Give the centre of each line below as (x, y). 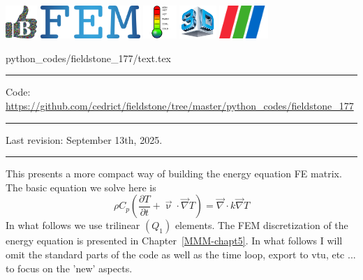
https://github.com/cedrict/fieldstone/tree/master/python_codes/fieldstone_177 (180, 106)
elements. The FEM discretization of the (261, 225)
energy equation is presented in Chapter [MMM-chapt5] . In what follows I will (174, 241)
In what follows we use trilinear (73, 225)
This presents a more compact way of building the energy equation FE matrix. (174, 174)
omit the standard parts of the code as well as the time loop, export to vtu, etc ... (181, 254)
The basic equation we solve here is (81, 187)
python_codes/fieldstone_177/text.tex (89, 58)
